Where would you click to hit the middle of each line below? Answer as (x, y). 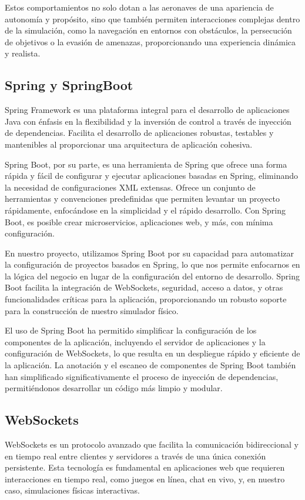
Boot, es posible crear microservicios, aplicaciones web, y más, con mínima (139, 221)
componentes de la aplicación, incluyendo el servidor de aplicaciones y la (135, 341)
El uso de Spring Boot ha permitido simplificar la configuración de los (131, 330)
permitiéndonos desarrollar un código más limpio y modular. (114, 388)
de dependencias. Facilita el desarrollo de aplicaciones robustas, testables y (139, 133)
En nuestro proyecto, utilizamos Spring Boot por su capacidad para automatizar (150, 253)
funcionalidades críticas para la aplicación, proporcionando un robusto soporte (146, 299)
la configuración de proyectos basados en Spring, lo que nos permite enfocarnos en (152, 264)
